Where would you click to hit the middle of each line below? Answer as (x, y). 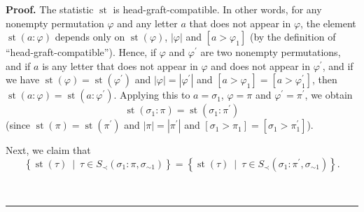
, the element (328, 23)
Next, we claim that (48, 150)
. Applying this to (152, 95)
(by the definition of (293, 37)
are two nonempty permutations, (271, 52)
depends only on (90, 37)
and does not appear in (261, 65)
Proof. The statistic (50, 9)
